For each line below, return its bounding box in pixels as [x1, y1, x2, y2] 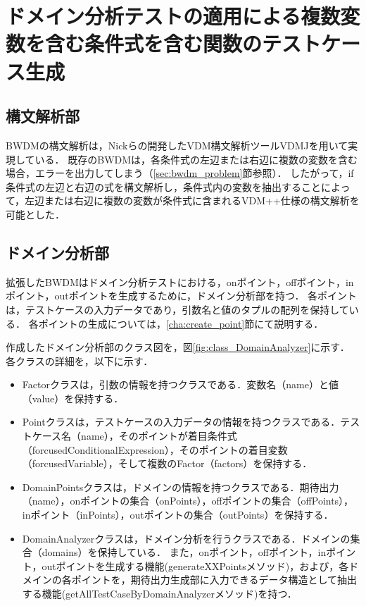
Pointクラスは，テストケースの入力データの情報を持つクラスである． [22, 414, 341, 429]
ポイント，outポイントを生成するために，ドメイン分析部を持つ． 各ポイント [6, 288, 358, 303]
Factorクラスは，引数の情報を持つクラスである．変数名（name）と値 [22, 377, 339, 392]
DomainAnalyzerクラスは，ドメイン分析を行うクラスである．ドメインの [22, 531, 351, 545]
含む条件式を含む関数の [45, 29, 263, 58]
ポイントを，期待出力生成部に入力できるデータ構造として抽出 [71, 572, 358, 587]
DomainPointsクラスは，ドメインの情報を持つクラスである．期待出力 [22, 479, 339, 494]
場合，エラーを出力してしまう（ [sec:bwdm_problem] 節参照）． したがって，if [6, 166, 354, 180]
